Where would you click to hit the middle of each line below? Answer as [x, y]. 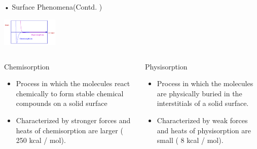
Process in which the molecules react [73, 83]
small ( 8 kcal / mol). [190, 140]
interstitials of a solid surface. [203, 103]
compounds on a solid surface [62, 103]
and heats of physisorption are [204, 130]
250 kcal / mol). [41, 140]
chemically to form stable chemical [70, 93]
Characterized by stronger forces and [73, 120]
